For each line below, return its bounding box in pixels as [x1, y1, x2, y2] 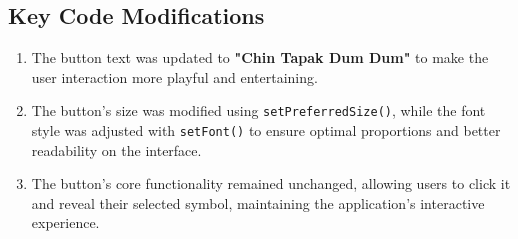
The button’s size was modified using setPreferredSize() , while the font [31, 100, 486, 121]
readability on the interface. [31, 139, 202, 160]
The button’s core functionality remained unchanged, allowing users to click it [31, 173, 511, 194]
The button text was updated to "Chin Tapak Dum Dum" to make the [31, 47, 489, 68]
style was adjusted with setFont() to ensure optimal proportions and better [31, 120, 501, 141]
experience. [31, 212, 100, 233]
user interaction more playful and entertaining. [31, 66, 318, 87]
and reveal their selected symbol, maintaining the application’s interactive [31, 192, 485, 213]
